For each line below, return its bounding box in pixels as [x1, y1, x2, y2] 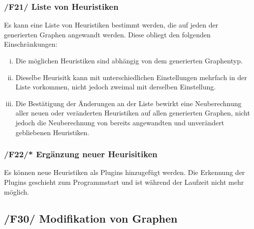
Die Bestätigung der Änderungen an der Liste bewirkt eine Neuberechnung [15, 98, 242, 108]
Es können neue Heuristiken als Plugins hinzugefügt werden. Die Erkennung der [4, 167, 245, 177]
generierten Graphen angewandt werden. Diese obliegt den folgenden [4, 29, 211, 39]
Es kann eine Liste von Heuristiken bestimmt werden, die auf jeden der [4, 20, 219, 30]
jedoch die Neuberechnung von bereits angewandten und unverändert [15, 117, 224, 127]
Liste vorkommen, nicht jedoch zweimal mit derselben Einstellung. [15, 82, 216, 92]
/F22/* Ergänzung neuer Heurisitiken [4, 148, 158, 160]
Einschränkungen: [4, 39, 58, 49]
